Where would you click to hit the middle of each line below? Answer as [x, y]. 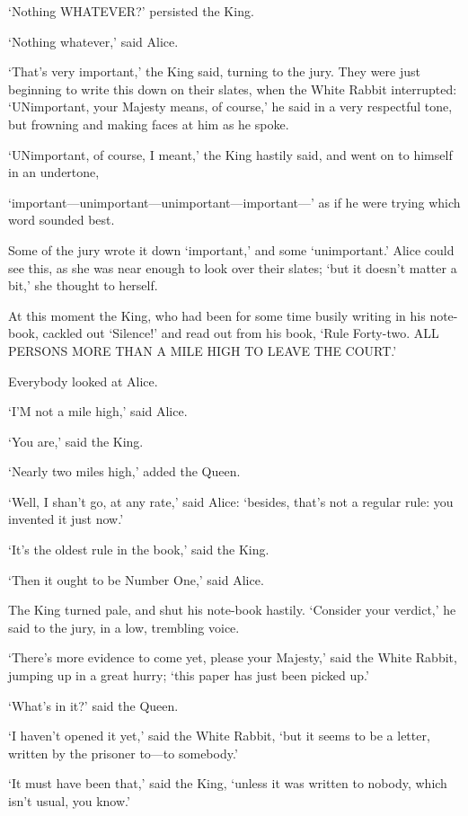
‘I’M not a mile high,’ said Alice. [98, 411]
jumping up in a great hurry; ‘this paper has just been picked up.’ [189, 675]
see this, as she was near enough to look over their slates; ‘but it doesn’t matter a [233, 267]
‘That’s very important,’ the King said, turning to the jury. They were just [214, 71]
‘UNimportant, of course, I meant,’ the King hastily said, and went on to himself [230, 154]
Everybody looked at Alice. [83, 381]
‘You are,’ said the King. [76, 441]
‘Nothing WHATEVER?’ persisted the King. [131, 11]
